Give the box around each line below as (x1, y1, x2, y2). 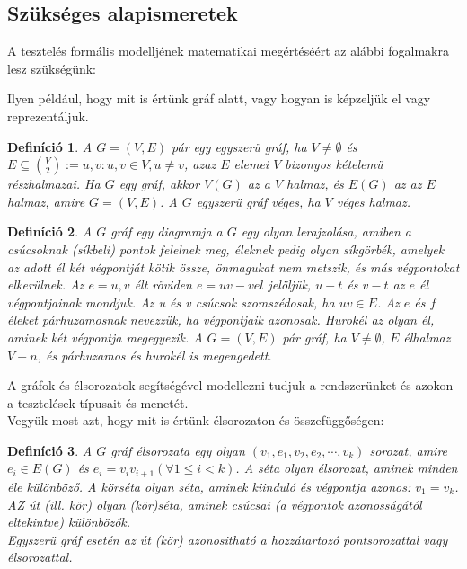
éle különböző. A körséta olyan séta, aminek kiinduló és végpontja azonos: (7, 476, 411, 495)
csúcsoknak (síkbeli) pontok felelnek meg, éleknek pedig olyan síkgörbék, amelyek (7, 239, 445, 258)
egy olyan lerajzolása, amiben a (241, 222, 411, 241)
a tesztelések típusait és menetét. (7, 393, 189, 412)
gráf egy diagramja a (110, 222, 223, 241)
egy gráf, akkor (119, 174, 200, 193)
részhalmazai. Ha (7, 174, 101, 193)
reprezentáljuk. (7, 106, 89, 125)
